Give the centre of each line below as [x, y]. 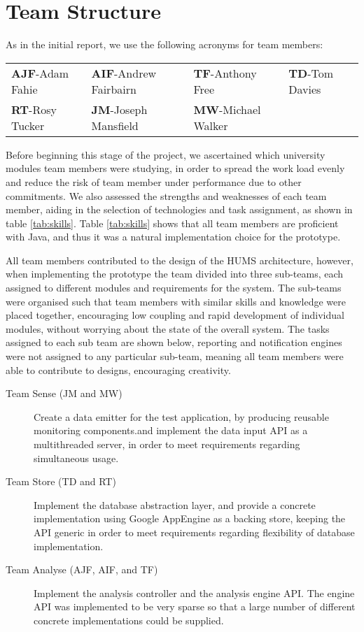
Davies [305, 89]
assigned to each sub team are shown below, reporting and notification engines [174, 342]
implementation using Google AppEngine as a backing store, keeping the [190, 518]
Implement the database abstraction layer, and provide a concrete [175, 504]
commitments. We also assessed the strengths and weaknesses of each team [166, 195]
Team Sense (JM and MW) [64, 393]
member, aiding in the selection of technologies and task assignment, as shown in [179, 209]
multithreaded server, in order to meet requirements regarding [167, 444]
